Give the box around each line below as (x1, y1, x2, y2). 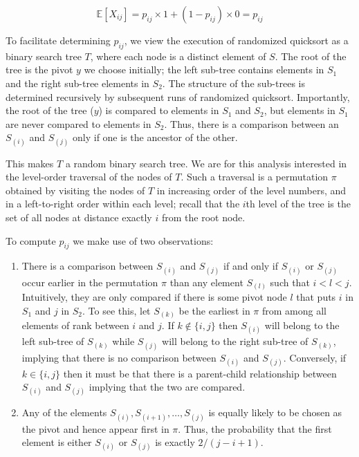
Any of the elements (21, 405, 107, 420)
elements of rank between (21, 318, 129, 333)
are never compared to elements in (6, 116, 151, 131)
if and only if (223, 259, 279, 273)
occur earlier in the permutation (21, 274, 158, 289)
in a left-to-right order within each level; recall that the (6, 196, 240, 211)
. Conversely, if (283, 350, 347, 364)
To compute (6, 233, 56, 248)
